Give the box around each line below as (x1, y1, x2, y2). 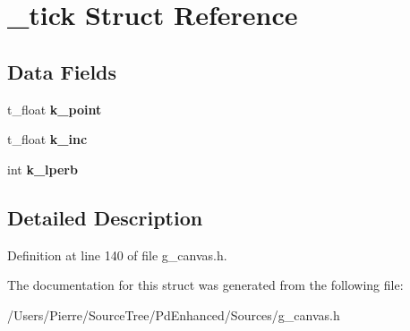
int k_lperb (7, 159, 78, 178)
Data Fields (7, 57, 117, 85)
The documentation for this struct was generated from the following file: (7, 276, 404, 294)
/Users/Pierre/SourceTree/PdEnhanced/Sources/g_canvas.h (7, 305, 340, 324)
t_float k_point (7, 99, 102, 118)
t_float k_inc (7, 130, 88, 149)
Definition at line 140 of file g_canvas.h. (7, 245, 227, 264)
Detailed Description (7, 203, 203, 231)
